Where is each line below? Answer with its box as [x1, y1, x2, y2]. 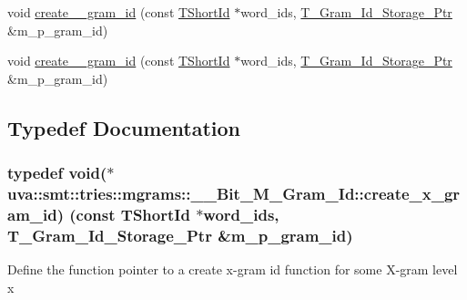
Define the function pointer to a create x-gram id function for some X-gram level [7, 260, 458, 279]
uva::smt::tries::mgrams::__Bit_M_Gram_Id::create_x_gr [7, 182, 461, 204]
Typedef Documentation [7, 113, 240, 141]
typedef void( [7, 161, 107, 184]
